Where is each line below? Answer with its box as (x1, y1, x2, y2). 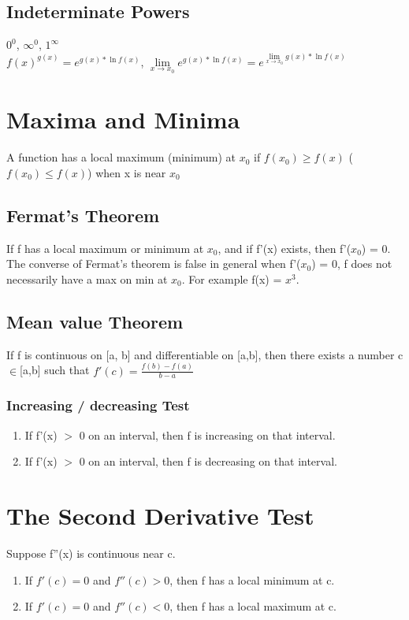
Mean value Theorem (6, 309, 184, 333)
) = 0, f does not (311, 255, 392, 272)
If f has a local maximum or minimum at (6, 239, 204, 256)
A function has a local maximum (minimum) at (6, 149, 236, 165)
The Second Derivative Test (6, 499, 314, 532)
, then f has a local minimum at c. (169, 571, 335, 588)
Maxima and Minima (6, 103, 240, 136)
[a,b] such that (20, 362, 90, 378)
